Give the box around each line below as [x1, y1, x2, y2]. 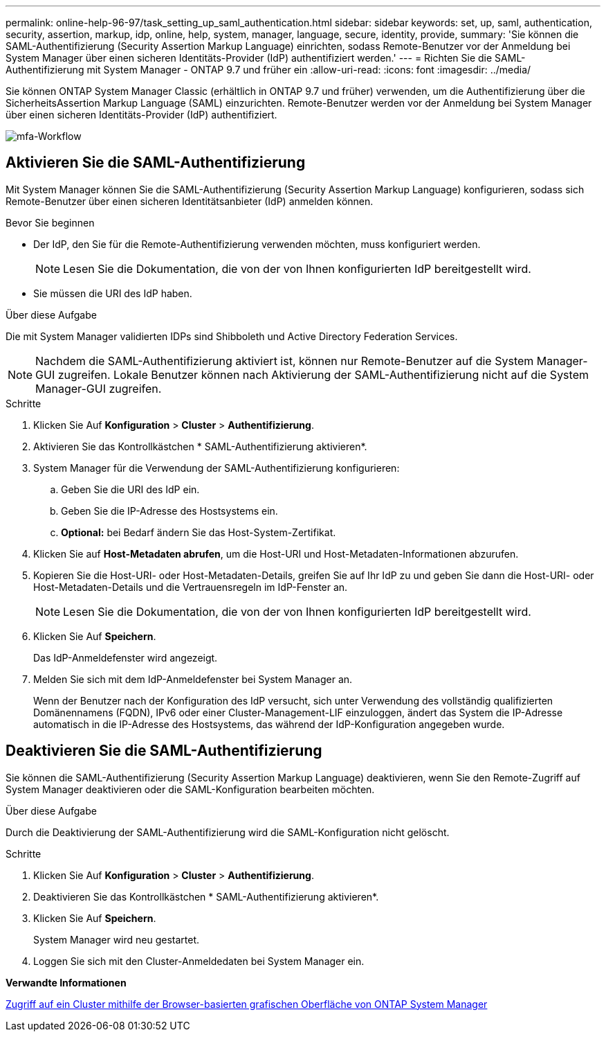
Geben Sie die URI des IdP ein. [61, 483, 200, 495]
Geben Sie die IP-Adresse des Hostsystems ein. [61, 504, 278, 517]
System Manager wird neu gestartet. [33, 933, 200, 946]
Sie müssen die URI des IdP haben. [33, 287, 192, 299]
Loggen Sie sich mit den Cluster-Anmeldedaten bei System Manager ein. [33, 955, 365, 967]
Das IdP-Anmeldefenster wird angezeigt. [33, 651, 218, 664]
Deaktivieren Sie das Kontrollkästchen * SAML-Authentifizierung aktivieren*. [33, 890, 379, 903]
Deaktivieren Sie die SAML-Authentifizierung [6, 742, 322, 760]
